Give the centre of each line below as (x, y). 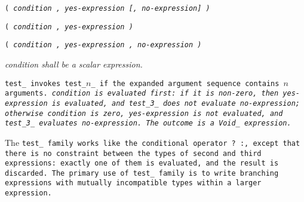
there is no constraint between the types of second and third (133, 153)
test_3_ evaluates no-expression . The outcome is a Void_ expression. (148, 123)
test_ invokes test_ (46, 83)
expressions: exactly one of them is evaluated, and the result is (142, 163)
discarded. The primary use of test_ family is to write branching (142, 173)
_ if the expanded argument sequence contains (185, 83)
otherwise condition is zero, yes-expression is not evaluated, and (144, 113)
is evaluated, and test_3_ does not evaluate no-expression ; (176, 103)
